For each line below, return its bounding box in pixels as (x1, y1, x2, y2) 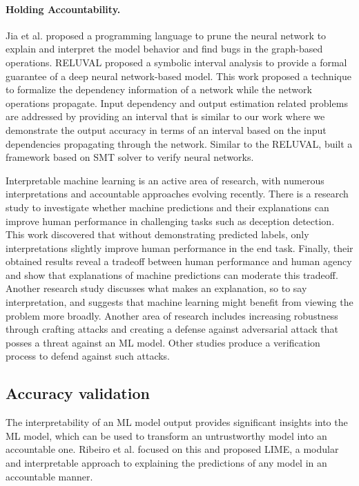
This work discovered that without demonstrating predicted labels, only (6, 227, 309, 242)
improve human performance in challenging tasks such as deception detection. (6, 213, 335, 228)
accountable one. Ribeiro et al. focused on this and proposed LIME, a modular (6, 442, 339, 456)
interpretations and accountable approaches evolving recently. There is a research (6, 186, 349, 201)
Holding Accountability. (6, 1, 121, 16)
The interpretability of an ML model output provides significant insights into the (6, 415, 348, 429)
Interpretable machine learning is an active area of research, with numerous (6, 173, 324, 187)
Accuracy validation (6, 382, 150, 404)
